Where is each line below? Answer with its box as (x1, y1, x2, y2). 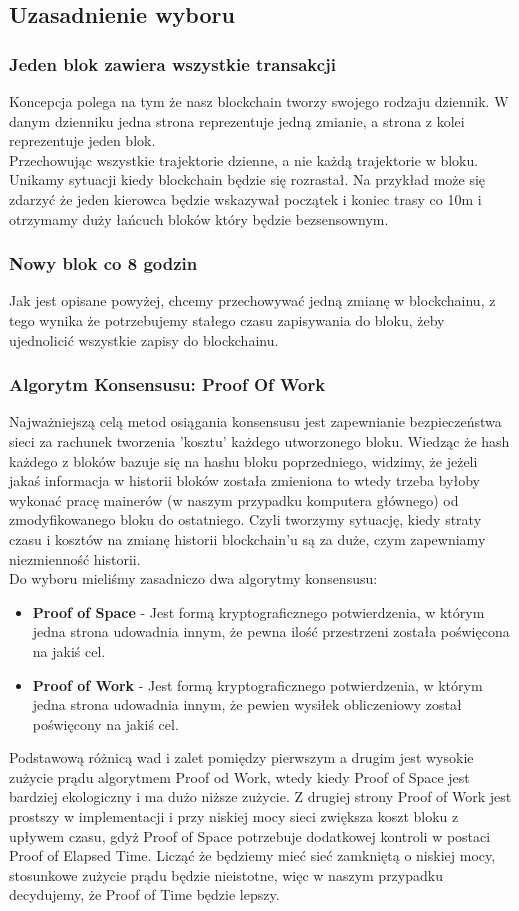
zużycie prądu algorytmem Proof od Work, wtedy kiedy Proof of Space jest (9, 766, 470, 787)
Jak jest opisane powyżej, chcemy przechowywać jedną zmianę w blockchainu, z (9, 290, 496, 311)
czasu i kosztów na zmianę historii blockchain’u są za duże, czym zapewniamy (9, 528, 486, 549)
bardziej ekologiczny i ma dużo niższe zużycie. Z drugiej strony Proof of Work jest (9, 786, 512, 807)
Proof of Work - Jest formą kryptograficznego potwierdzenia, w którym (32, 674, 483, 695)
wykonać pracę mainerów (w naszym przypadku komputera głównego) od (9, 489, 459, 510)
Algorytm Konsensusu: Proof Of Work (9, 372, 326, 397)
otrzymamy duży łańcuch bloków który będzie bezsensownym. (9, 208, 389, 229)
